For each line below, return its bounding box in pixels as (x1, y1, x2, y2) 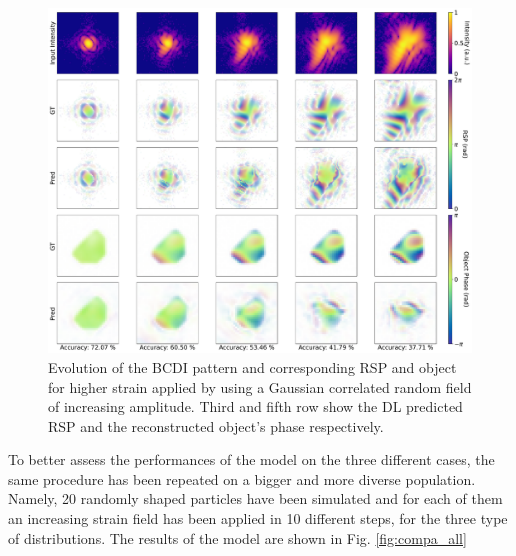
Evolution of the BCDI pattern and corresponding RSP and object (48, 356, 457, 377)
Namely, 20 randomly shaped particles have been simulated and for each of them (8, 488, 503, 509)
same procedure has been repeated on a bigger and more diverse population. (8, 468, 476, 489)
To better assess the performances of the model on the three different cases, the (8, 449, 495, 470)
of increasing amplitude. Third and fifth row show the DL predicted (48, 396, 463, 417)
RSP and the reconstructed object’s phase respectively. (48, 415, 384, 436)
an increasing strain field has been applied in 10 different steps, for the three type (8, 508, 508, 529)
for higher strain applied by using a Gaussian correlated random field (48, 376, 472, 397)
